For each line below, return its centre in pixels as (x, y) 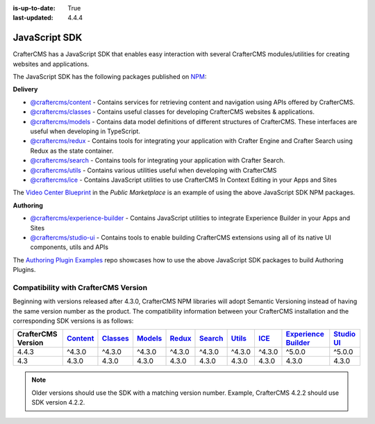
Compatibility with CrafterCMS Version (80, 287)
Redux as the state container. (72, 151)
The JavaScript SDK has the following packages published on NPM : (110, 77)
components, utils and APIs (69, 247)
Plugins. (24, 270)
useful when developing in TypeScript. (85, 131)
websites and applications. (51, 64)
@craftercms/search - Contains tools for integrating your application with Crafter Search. (158, 160)
